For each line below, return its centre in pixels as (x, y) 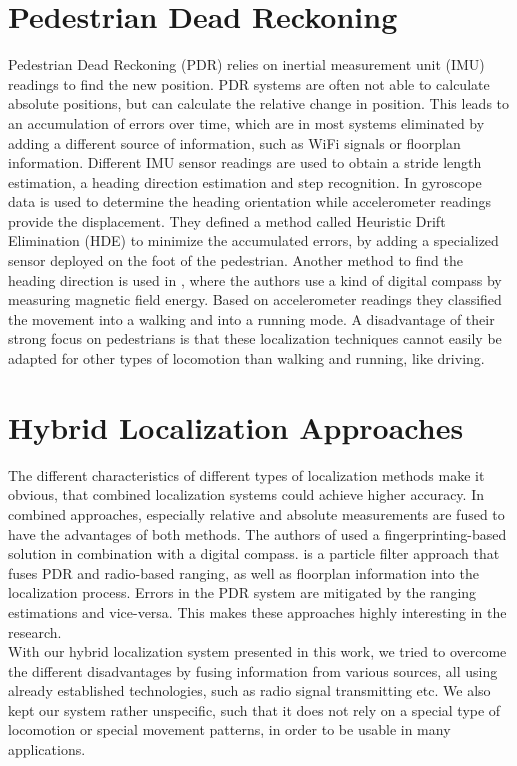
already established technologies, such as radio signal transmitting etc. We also (249, 690)
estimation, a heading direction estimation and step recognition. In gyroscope (245, 181)
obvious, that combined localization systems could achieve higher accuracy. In (246, 494)
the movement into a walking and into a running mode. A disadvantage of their (251, 318)
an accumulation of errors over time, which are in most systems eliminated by (246, 122)
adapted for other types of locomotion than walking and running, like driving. (246, 358)
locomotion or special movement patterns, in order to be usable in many (229, 729)
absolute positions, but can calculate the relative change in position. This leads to (259, 103)
